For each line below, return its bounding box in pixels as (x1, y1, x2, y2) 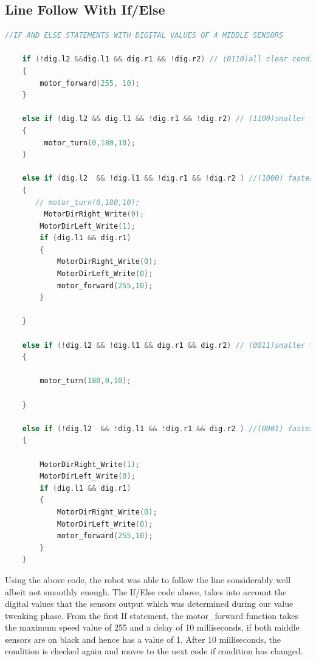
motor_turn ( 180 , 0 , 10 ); (39, 376, 131, 386)
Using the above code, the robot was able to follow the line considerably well (5, 573, 291, 586)
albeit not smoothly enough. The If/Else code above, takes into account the (5, 585, 287, 598)
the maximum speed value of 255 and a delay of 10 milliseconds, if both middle (5, 621, 300, 634)
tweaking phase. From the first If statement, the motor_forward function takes (5, 609, 298, 621)
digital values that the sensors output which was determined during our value (5, 597, 294, 610)
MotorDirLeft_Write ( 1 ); (39, 221, 136, 230)
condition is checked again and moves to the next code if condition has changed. (5, 645, 303, 657)
